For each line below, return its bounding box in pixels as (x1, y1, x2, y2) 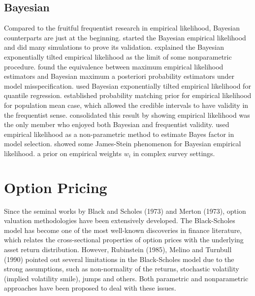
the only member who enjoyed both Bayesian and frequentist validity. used (4, 119, 229, 130)
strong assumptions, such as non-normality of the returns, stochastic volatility (4, 263, 239, 274)
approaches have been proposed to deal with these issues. (4, 283, 176, 293)
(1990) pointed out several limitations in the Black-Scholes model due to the (4, 254, 234, 264)
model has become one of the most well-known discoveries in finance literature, (4, 225, 242, 235)
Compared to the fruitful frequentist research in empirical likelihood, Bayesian (4, 23, 240, 33)
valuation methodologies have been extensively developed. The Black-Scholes (4, 215, 235, 226)
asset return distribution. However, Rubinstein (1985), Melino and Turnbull (4, 244, 232, 255)
